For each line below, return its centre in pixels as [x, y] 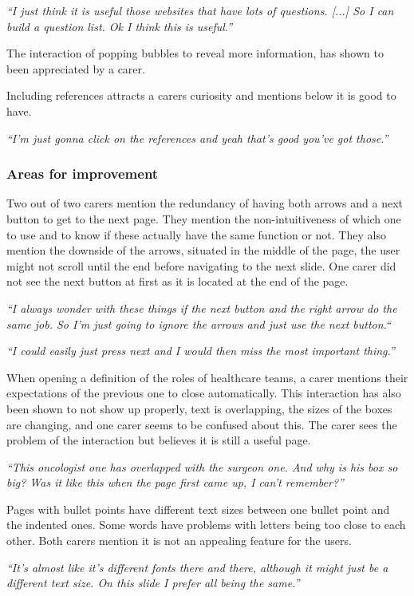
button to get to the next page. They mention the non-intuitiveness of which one [204, 218]
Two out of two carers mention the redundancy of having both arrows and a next [205, 203]
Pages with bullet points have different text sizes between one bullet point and [198, 509]
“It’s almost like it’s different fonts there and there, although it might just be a [197, 567]
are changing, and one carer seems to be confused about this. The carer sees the [202, 424]
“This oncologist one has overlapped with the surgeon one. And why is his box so [202, 466]
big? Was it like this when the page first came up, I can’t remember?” [175, 482]
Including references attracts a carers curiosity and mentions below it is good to [201, 95]
